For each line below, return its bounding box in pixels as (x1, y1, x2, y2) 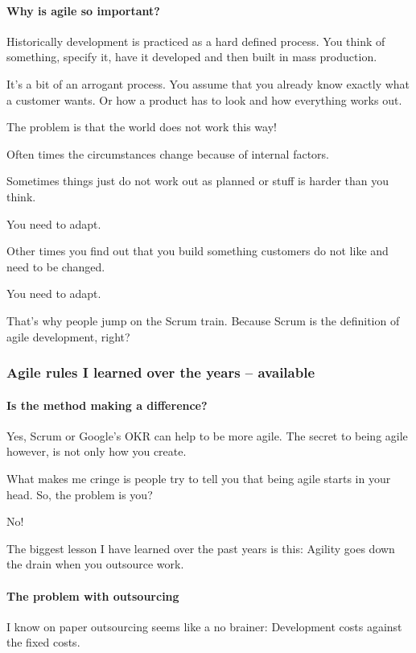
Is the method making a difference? (6, 396, 208, 413)
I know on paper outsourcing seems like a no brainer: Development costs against (6, 618, 402, 634)
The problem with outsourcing (6, 587, 179, 604)
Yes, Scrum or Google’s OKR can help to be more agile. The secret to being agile (6, 427, 408, 444)
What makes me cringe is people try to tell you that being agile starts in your (6, 469, 391, 486)
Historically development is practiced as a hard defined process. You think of (6, 32, 385, 49)
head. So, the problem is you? (6, 486, 153, 502)
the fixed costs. (6, 634, 80, 651)
